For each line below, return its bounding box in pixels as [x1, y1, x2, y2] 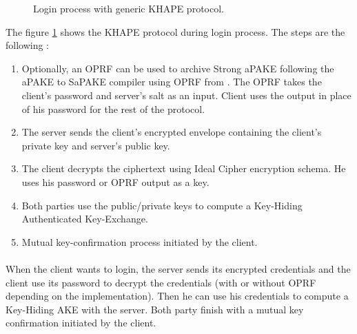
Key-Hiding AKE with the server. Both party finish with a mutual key [6, 302, 304, 316]
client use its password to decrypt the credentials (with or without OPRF [6, 275, 316, 289]
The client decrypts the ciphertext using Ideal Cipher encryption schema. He [21, 161, 346, 176]
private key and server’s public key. [21, 138, 170, 152]
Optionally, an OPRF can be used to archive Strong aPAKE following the [21, 61, 334, 75]
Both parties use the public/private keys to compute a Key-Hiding [21, 198, 303, 212]
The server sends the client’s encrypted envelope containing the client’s [21, 125, 322, 139]
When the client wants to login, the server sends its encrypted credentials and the [6, 261, 351, 275]
